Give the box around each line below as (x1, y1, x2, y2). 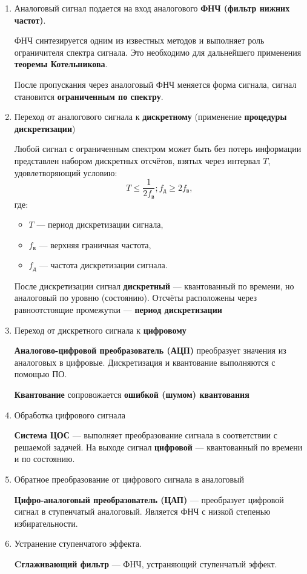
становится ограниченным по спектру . (14, 90, 163, 102)
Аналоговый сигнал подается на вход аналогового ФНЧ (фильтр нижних (14, 2, 290, 14)
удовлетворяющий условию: (14, 166, 117, 179)
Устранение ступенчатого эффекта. (14, 537, 142, 550)
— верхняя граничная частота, (39, 238, 151, 251)
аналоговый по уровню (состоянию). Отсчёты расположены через (14, 291, 257, 304)
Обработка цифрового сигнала (14, 408, 125, 421)
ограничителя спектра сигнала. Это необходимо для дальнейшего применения (14, 45, 302, 58)
